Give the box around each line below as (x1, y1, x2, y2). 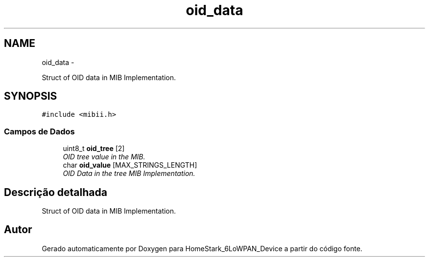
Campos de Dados (4, 126, 75, 136)
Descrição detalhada (4, 186, 107, 198)
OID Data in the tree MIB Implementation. (63, 169, 195, 178)
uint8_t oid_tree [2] (63, 144, 125, 153)
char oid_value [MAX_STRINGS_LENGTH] (63, 161, 197, 170)
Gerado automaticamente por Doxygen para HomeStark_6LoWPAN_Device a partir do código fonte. (42, 244, 362, 253)
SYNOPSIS (4, 90, 57, 103)
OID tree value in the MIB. (63, 152, 145, 161)
